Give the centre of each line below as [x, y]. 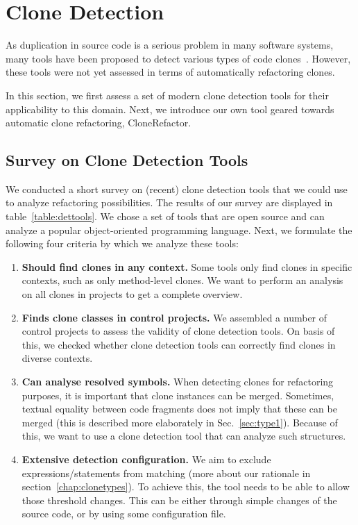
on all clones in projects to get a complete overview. [132, 294]
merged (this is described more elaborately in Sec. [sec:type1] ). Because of [180, 422]
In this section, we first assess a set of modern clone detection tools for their [167, 95]
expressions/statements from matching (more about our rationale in [166, 473]
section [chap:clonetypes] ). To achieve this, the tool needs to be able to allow [186, 486]
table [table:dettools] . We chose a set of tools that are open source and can [165, 216]
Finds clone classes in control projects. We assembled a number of [174, 317]
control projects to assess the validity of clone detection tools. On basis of [178, 331]
